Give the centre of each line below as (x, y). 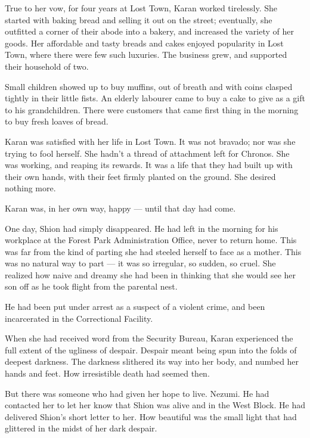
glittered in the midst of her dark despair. (81, 428)
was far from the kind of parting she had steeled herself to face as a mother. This (153, 251)
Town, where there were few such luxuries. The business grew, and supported (146, 55)
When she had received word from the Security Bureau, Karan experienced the (149, 338)
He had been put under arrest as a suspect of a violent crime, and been (135, 307)
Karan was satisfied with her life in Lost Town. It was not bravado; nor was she (150, 141)
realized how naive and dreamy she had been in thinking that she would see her (151, 274)
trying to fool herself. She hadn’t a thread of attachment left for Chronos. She (147, 153)
